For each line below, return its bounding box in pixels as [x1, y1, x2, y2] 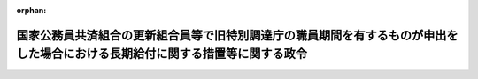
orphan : [16, 5, 47, 15]
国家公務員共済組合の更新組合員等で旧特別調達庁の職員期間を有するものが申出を [16, 27, 459, 43]
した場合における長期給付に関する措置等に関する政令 [16, 47, 307, 61]
